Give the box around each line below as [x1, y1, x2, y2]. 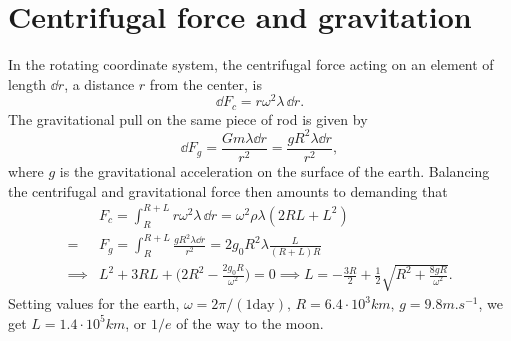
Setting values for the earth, [8, 293, 180, 314]
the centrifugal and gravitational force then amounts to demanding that [8, 180, 448, 201]
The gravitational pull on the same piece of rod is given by [8, 108, 368, 129]
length [8, 73, 47, 94]
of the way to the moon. [176, 312, 324, 333]
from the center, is [149, 73, 262, 94]
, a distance [64, 73, 135, 94]
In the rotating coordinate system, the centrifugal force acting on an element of [8, 54, 494, 75]
